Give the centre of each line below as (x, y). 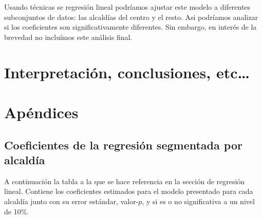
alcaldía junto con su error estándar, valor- (71, 201)
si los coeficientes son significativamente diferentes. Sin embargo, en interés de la (130, 27)
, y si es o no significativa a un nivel (198, 201)
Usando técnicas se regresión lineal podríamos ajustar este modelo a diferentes (127, 7)
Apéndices (41, 112)
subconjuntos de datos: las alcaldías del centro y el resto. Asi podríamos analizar (131, 17)
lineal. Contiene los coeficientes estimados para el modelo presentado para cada (129, 191)
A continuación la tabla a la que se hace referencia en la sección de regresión (125, 181)
